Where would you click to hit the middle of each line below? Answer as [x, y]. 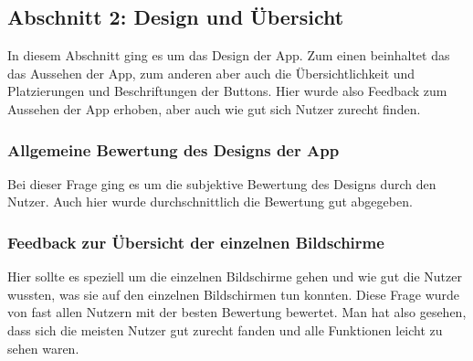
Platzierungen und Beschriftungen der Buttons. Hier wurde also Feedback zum [227, 91]
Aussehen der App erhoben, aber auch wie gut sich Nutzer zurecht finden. [214, 108]
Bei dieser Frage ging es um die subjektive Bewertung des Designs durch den [222, 183]
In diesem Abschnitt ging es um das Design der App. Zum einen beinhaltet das [229, 55]
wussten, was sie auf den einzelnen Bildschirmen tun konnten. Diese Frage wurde [234, 294]
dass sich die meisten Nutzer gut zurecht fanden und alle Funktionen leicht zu [225, 329]
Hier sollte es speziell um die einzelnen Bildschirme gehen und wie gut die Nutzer [235, 276]
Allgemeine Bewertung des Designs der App [173, 149]
